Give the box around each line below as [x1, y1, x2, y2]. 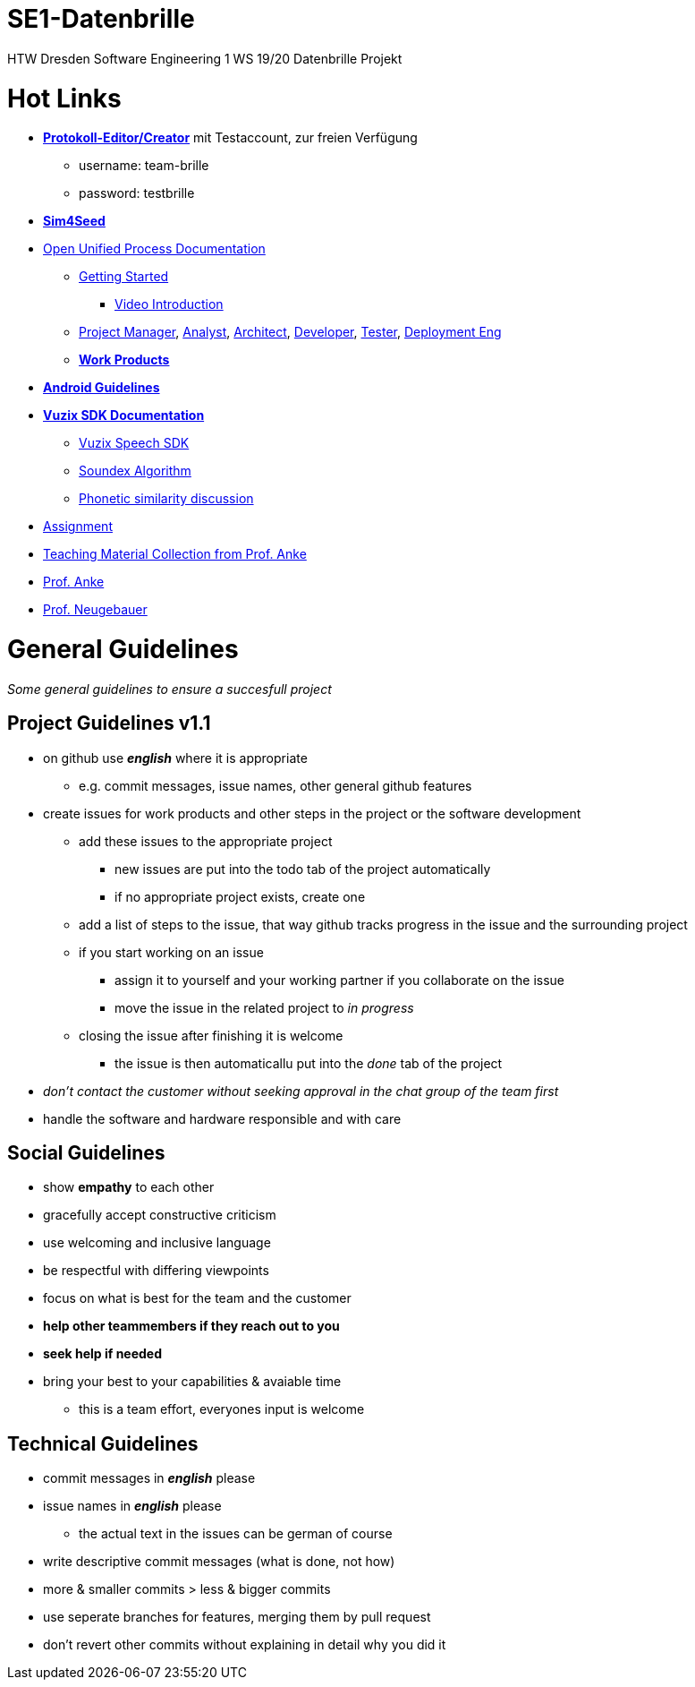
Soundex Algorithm [79, 463, 191, 479]
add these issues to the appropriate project [79, 833, 333, 849]
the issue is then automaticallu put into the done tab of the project [114, 1055, 503, 1071]
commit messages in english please [43, 1470, 256, 1486]
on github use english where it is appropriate [43, 749, 308, 766]
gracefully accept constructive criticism [43, 1207, 276, 1223]
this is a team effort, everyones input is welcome [79, 1401, 365, 1417]
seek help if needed [43, 1346, 163, 1362]
